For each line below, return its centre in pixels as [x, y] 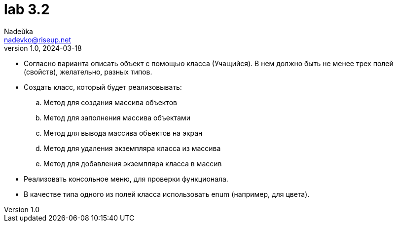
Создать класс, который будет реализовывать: [103, 87]
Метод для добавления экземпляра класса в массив [133, 163]
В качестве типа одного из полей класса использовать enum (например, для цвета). [167, 194]
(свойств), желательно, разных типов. [88, 72]
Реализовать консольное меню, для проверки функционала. [126, 179]
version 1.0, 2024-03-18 [43, 48]
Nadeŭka [18, 31]
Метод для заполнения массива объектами [117, 117]
